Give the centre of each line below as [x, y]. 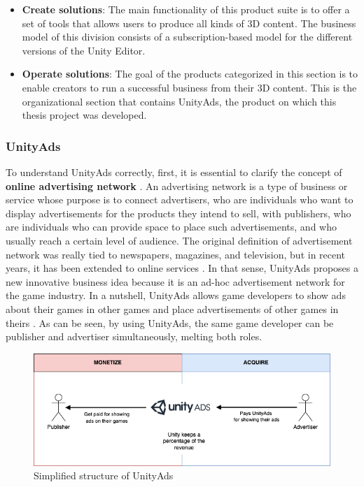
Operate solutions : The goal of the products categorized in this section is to [190, 74]
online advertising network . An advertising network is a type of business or [177, 186]
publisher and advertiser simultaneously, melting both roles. [134, 336]
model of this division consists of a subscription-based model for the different [187, 37]
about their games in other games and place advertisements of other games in [172, 308]
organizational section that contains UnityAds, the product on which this [179, 101]
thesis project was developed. [84, 115]
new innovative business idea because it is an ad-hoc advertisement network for [175, 281]
